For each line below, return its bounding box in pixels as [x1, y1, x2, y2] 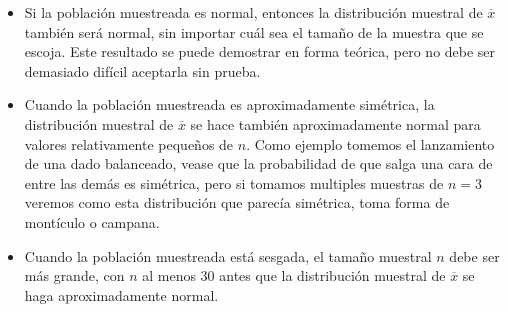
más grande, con [24, 265, 125, 286]
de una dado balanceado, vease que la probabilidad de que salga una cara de [24, 153, 493, 174]
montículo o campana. [24, 211, 160, 232]
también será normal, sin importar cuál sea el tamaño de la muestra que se [24, 21, 484, 42]
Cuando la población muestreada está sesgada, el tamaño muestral [24, 245, 432, 266]
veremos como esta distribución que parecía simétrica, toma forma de [24, 192, 450, 213]
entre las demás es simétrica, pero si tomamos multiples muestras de [24, 172, 444, 193]
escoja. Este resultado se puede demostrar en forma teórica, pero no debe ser [24, 41, 496, 62]
